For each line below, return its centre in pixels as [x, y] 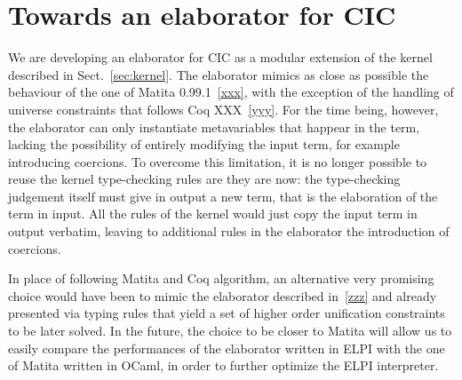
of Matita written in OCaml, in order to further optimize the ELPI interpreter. [223, 365]
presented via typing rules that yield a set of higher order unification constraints [227, 313]
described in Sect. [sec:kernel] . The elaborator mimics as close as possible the [219, 74]
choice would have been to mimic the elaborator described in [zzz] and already [223, 295]
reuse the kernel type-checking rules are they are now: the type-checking [204, 179]
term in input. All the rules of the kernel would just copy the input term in [213, 214]
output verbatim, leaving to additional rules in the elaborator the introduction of [229, 231]
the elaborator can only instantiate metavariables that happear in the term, [214, 127]
